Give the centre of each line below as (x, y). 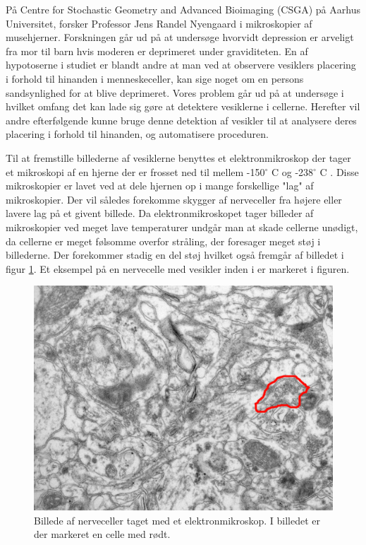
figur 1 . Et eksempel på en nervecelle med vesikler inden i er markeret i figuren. (178, 268)
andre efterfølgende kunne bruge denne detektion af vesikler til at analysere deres (181, 120)
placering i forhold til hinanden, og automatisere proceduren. (137, 134)
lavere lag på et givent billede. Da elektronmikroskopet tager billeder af (160, 213)
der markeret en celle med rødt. (102, 534)
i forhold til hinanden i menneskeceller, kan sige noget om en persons (155, 78)
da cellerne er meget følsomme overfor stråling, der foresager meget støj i (163, 241)
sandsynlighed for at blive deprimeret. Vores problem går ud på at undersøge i (175, 92)
